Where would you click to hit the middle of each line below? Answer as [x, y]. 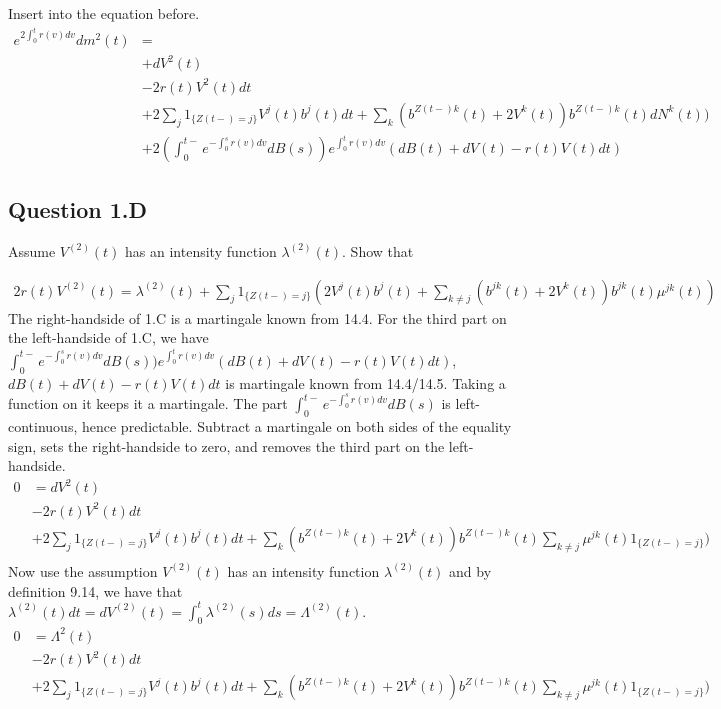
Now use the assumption [83, 570]
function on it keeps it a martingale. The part [148, 403]
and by [470, 570]
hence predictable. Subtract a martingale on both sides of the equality [296, 426]
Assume [32, 250]
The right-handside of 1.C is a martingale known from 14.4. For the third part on [257, 317]
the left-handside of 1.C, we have [108, 337]
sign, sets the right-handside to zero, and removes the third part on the [226, 445]
